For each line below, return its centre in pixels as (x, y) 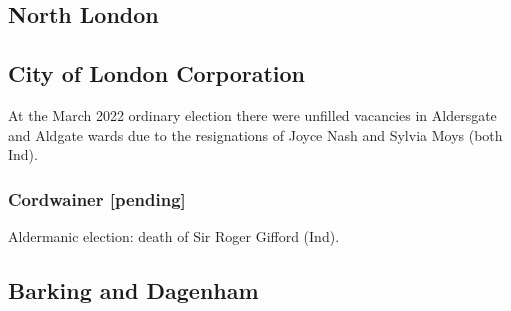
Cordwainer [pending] (97, 198)
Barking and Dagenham (133, 289)
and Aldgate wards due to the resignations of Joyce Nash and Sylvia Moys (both (255, 134)
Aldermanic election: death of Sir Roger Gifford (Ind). (174, 235)
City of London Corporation (157, 73)
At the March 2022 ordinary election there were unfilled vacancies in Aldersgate (252, 114)
